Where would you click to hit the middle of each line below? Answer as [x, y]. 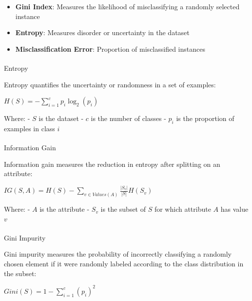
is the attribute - [65, 209]
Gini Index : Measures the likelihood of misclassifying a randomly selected [127, 6]
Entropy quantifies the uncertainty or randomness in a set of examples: [110, 84]
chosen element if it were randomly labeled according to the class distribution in [124, 264]
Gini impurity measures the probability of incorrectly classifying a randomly [118, 254]
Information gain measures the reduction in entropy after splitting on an [112, 164]
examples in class [29, 128]
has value [234, 209]
